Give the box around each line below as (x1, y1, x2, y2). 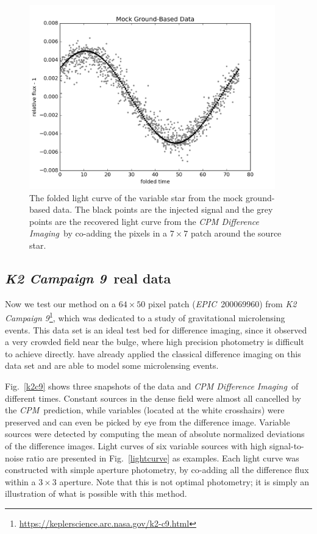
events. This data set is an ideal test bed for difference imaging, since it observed (5, 323, 307, 336)
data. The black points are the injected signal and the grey (52, 203, 273, 216)
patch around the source (190, 227, 282, 240)
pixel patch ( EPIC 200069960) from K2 (148, 297, 297, 310)
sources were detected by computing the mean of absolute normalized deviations (5, 427, 305, 440)
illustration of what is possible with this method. (5, 487, 187, 500)
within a (5, 475, 36, 488)
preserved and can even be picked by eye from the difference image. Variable (5, 415, 290, 428)
